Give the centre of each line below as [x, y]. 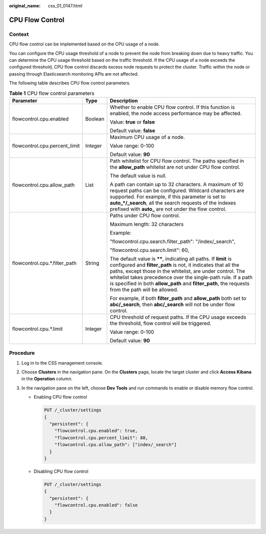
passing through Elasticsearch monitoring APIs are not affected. [74, 74]
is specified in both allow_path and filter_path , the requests [180, 283]
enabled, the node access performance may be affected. [176, 113]
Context [19, 34]
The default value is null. [138, 175]
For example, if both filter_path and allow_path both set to [178, 298]
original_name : [25, 6]
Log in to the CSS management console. [62, 363]
